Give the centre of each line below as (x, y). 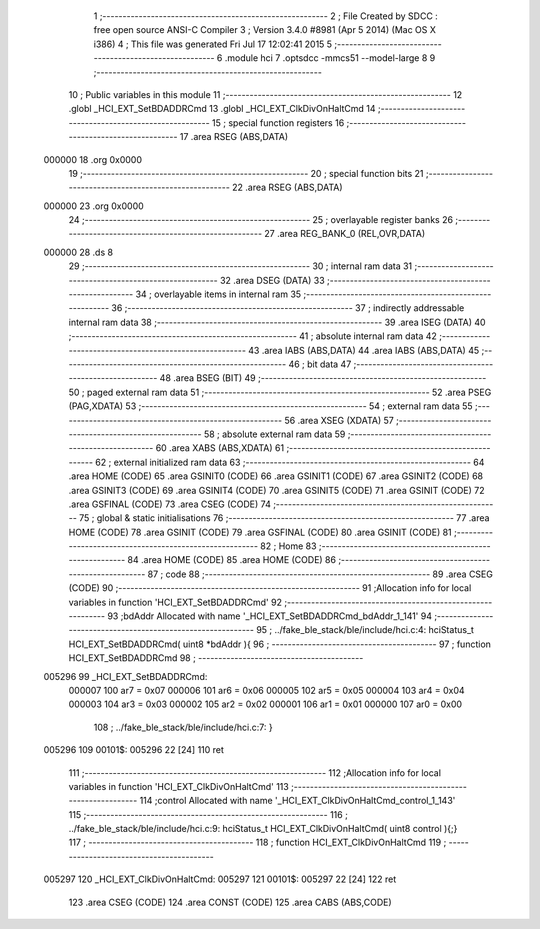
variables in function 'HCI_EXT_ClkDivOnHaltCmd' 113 (178, 786)
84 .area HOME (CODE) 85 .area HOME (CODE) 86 (232, 560)
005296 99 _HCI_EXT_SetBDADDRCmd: (125, 676)
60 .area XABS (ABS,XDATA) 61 (220, 448)
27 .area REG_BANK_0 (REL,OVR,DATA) (344, 234)
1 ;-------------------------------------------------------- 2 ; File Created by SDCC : (266, 16)
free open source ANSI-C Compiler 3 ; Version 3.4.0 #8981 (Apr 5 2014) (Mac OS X (265, 30)
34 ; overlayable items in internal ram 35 (218, 294)
